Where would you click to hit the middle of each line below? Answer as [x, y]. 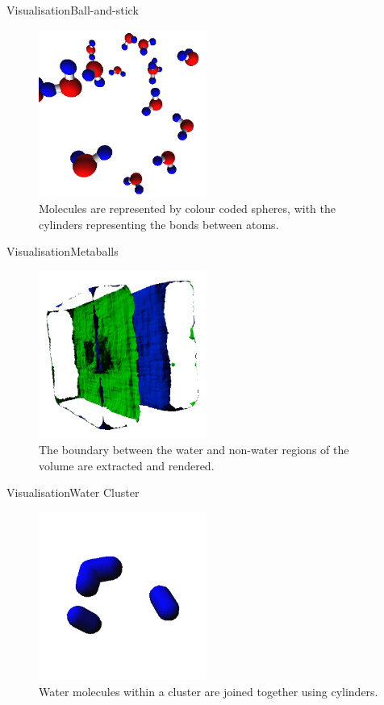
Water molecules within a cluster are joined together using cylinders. [209, 691]
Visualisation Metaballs [63, 251]
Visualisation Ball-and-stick [73, 10]
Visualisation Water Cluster [73, 492]
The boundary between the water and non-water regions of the [194, 450]
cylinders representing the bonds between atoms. [159, 224]
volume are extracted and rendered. [127, 465]
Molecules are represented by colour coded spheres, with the [187, 209]
